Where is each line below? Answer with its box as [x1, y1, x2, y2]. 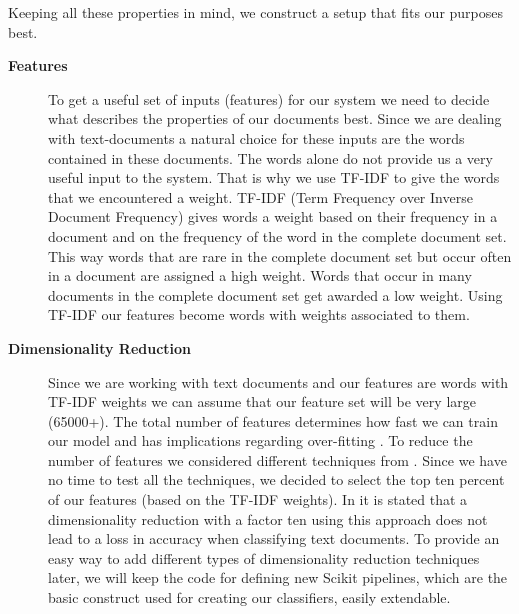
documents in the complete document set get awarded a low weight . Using [48, 284, 503, 305]
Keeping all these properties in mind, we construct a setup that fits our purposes [8, 2, 504, 22]
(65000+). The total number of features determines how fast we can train [48, 410, 498, 431]
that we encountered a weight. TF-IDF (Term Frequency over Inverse [48, 186, 473, 207]
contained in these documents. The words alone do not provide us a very [48, 147, 493, 168]
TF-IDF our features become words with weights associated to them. [48, 304, 470, 325]
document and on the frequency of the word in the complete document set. [48, 225, 507, 246]
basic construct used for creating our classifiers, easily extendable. [48, 587, 451, 608]
